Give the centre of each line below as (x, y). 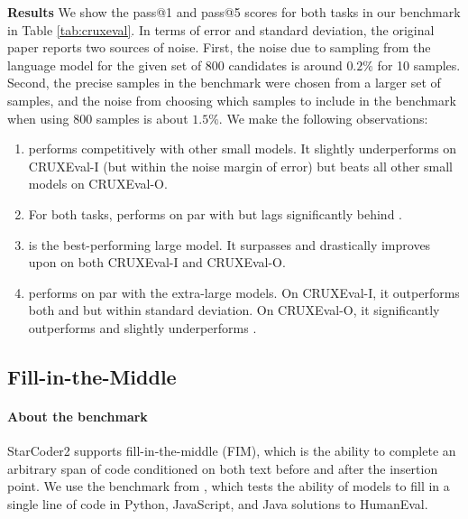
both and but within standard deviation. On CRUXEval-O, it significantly (234, 310)
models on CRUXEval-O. (98, 184)
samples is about (142, 118)
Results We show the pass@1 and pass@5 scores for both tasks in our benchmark (234, 12)
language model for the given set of (105, 65)
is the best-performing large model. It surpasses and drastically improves (229, 244)
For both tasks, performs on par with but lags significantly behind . (215, 213)
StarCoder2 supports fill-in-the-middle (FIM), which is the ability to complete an (232, 451)
